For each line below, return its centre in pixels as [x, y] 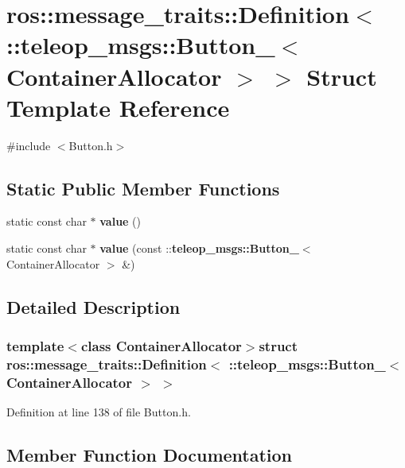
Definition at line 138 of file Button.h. [99, 412]
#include [29, 145]
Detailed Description [93, 306]
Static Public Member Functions [143, 188]
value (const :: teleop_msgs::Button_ [199, 248]
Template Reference [118, 107]
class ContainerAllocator [161, 345]
